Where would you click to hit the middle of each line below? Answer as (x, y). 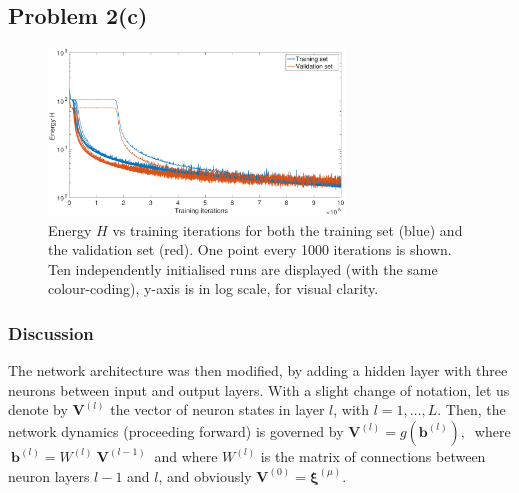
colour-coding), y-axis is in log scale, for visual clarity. (213, 288)
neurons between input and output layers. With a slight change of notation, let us (259, 389)
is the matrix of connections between (373, 455)
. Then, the (471, 409)
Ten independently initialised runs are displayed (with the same (243, 268)
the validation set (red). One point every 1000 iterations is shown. (250, 249)
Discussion (51, 332)
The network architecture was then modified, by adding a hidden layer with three (258, 370)
